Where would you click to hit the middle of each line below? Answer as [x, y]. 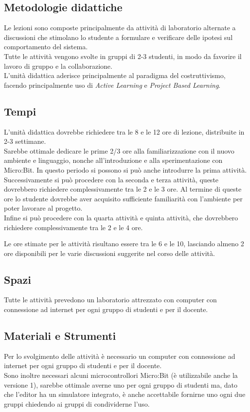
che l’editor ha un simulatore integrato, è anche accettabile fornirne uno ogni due [125, 394]
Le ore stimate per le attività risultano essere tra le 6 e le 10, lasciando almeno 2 [124, 244]
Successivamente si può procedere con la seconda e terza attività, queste [111, 179]
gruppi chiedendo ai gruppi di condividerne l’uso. [77, 403]
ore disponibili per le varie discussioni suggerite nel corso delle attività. [109, 253]
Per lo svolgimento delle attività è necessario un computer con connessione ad [120, 356]
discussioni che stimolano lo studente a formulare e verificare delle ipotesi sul [118, 37]
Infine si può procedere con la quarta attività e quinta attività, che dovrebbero [121, 217]
